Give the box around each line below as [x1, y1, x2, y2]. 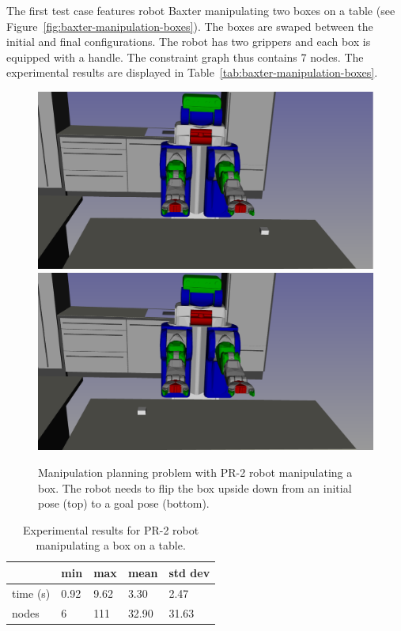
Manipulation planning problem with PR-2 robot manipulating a [38, 463, 353, 480]
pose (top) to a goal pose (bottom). [38, 495, 210, 512]
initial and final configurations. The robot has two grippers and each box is [6, 33, 371, 50]
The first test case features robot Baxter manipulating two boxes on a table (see [6, 2, 395, 18]
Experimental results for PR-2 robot [22, 521, 199, 538]
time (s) [12, 584, 51, 601]
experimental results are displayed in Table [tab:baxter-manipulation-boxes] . [6, 64, 378, 81]
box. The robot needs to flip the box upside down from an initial [38, 479, 352, 496]
